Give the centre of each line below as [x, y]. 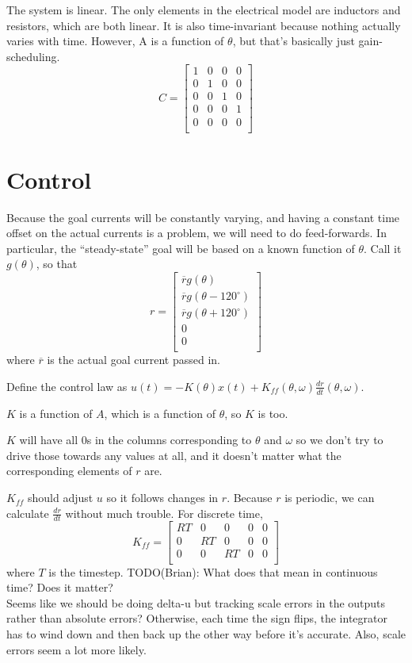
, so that [57, 264]
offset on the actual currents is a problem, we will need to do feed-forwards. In [196, 233]
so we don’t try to [340, 440]
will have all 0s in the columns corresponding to [135, 440]
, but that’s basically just [294, 41]
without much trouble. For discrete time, [164, 513]
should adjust [60, 498]
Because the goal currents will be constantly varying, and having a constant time [203, 217]
